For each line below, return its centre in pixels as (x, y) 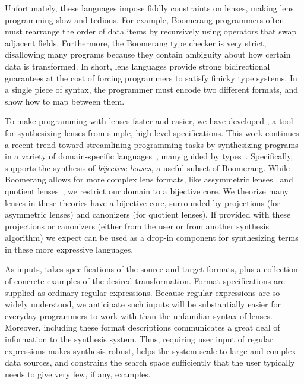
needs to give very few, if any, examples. (78, 374)
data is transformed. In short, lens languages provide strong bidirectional (137, 66)
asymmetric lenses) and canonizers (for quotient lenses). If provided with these (148, 214)
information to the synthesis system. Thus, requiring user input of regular (139, 339)
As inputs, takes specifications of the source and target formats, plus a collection (151, 269)
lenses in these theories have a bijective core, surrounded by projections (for (142, 202)
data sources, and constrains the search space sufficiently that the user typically (150, 362)
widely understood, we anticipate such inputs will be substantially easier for (143, 304)
